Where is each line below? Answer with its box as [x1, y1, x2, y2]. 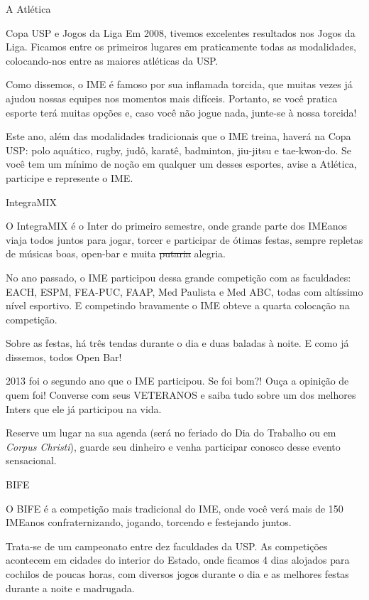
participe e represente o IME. [6, 170, 133, 185]
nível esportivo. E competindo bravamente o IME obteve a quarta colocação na [6, 298, 350, 313]
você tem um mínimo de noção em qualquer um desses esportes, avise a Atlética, [6, 156, 357, 171]
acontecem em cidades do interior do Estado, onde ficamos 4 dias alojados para [6, 552, 350, 567]
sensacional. [6, 453, 57, 468]
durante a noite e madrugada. [6, 580, 135, 595]
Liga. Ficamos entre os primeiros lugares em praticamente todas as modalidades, [6, 39, 356, 54]
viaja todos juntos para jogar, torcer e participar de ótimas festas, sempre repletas [6, 232, 363, 247]
